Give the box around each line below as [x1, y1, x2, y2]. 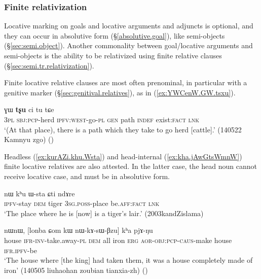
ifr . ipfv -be [4, 245, 37, 255]
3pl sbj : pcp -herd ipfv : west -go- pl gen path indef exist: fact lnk [4, 114, 200, 124]
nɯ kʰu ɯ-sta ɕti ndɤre [4, 188, 75, 198]
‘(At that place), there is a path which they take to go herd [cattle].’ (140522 [4, 124, 242, 134]
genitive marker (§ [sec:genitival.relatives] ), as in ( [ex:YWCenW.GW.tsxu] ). [4, 87, 236, 97]
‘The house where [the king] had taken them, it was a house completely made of [4, 255, 253, 265]
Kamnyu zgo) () [4, 134, 54, 145]
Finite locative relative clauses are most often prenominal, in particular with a [4, 77, 247, 88]
